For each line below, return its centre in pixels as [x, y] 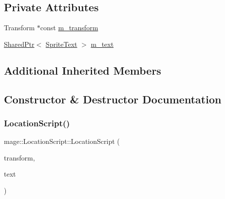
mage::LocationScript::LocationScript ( [62, 141]
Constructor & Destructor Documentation [113, 99]
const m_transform [69, 28]
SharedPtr [19, 44]
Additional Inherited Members [83, 70]
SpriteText [61, 44]
